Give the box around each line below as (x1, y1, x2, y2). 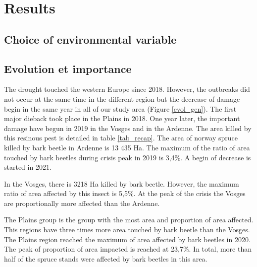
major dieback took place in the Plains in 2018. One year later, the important (4, 113, 240, 124)
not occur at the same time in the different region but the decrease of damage (4, 93, 240, 104)
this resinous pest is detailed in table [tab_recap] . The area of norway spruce (4, 133, 238, 143)
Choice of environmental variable (4, 31, 177, 47)
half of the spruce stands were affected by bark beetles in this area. (4, 253, 207, 264)
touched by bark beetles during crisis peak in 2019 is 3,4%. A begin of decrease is (4, 152, 251, 162)
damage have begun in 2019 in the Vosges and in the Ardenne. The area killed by (4, 123, 252, 133)
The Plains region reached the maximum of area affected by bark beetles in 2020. (4, 234, 251, 244)
